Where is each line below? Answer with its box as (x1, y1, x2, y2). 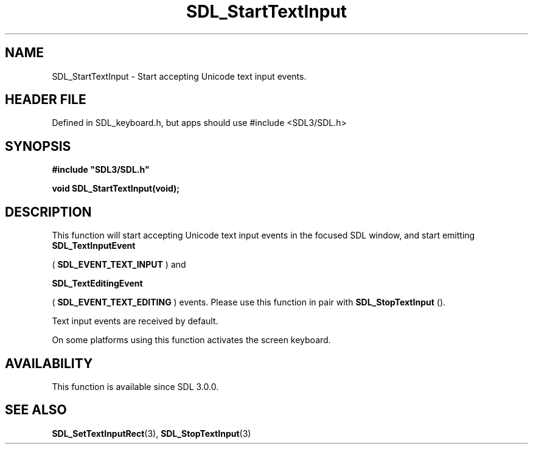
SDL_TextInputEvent (52, 240, 136, 251)
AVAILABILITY (5, 355, 93, 371)
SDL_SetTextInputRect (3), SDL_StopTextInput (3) (52, 428, 251, 439)
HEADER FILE (5, 92, 86, 108)
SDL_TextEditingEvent (52, 278, 143, 289)
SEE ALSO (5, 402, 67, 418)
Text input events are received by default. (52, 316, 218, 327)
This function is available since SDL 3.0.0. (52, 381, 219, 392)
